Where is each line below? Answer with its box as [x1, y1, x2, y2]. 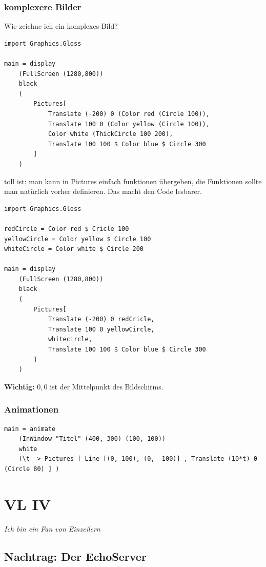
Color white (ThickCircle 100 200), [48, 130, 173, 138]
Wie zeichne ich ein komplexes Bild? [4, 21, 118, 31]
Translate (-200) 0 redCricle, [48, 316, 155, 323]
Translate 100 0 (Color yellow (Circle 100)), [48, 120, 210, 128]
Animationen [4, 403, 59, 416]
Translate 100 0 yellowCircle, [48, 325, 155, 333]
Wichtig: [4, 381, 35, 392]
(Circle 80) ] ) [4, 465, 59, 473]
